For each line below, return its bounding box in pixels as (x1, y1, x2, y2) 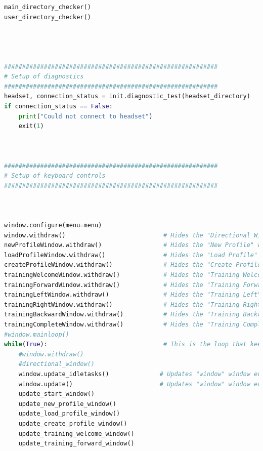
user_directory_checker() (4, 13, 91, 21)
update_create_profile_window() (18, 420, 127, 427)
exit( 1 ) (18, 122, 44, 130)
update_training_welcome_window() (18, 430, 135, 437)
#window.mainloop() (4, 331, 69, 338)
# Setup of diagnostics (4, 73, 84, 80)
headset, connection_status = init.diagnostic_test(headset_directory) (4, 93, 250, 100)
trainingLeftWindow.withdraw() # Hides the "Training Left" (4, 291, 261, 299)
